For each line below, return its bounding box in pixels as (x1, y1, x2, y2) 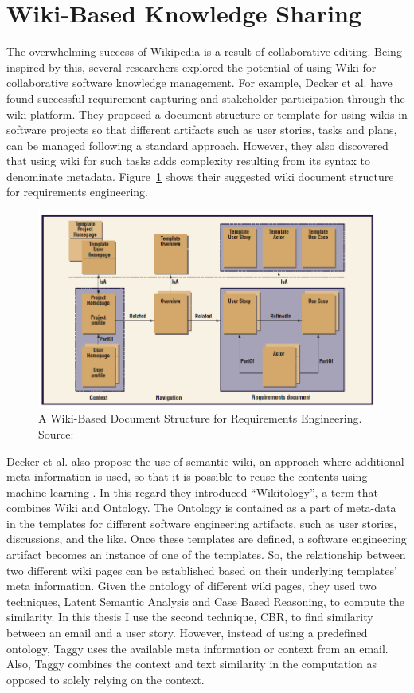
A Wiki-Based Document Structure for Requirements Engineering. (38, 410, 362, 427)
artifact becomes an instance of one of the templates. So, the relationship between (6, 546, 406, 563)
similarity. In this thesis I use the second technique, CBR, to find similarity (6, 608, 373, 625)
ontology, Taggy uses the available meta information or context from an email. (6, 640, 389, 656)
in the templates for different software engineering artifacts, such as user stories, (6, 514, 397, 531)
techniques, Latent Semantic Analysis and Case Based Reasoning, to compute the (6, 593, 404, 609)
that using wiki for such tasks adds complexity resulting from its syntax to (6, 152, 370, 169)
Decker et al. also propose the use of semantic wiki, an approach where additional (6, 452, 404, 469)
